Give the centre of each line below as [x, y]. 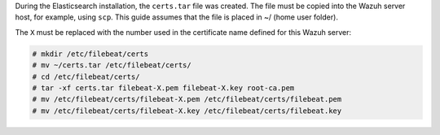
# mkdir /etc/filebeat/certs [90, 54]
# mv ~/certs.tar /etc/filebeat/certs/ [112, 65]
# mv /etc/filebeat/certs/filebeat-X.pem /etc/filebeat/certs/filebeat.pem [187, 99]
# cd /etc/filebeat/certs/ [86, 76]
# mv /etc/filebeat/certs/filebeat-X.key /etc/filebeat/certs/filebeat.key [187, 111]
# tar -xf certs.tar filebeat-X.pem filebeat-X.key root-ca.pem [163, 88]
